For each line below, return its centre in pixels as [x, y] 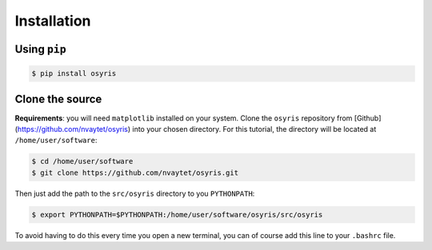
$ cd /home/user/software [82, 161]
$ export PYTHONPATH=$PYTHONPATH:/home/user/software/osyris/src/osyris [177, 214]
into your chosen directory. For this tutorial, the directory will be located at [254, 129]
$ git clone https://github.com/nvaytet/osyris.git [135, 173]
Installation [53, 21]
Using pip [41, 49]
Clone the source [58, 99]
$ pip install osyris [74, 73]
